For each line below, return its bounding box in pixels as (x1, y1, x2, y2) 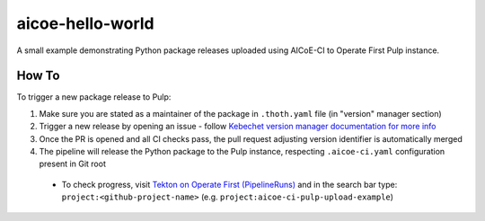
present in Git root (39, 158, 107, 170)
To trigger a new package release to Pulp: (16, 92, 172, 102)
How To (16, 68, 60, 84)
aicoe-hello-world (16, 13, 154, 33)
